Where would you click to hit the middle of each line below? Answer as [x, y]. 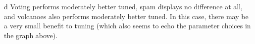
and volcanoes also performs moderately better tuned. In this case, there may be [126, 16]
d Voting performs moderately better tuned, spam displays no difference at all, [123, 6]
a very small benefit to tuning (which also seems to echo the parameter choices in [127, 26]
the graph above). [31, 35]
